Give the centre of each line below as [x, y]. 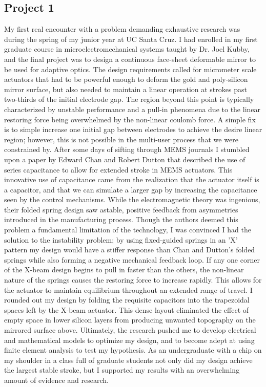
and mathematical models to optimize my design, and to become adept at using [129, 340]
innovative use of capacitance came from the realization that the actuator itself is [132, 179]
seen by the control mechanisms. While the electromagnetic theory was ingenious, [132, 199]
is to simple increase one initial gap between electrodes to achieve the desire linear [133, 129]
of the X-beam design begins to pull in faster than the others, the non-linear [124, 270]
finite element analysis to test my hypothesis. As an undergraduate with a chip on [133, 350]
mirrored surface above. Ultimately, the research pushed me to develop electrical [130, 330]
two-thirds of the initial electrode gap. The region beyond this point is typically [129, 99]
